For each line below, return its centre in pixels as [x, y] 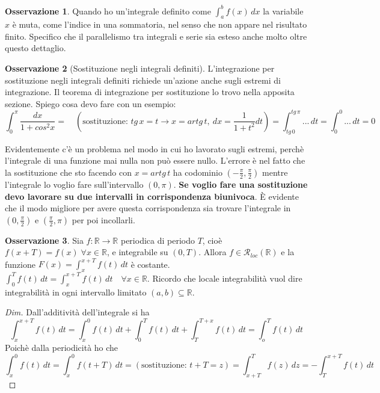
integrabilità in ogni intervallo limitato [76, 292]
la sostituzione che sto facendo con [68, 172]
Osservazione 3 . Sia [44, 240]
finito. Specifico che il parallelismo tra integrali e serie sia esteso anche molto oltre [156, 36]
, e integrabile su [137, 252]
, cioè [212, 240]
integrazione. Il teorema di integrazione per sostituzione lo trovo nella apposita [150, 92]
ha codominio [198, 172]
